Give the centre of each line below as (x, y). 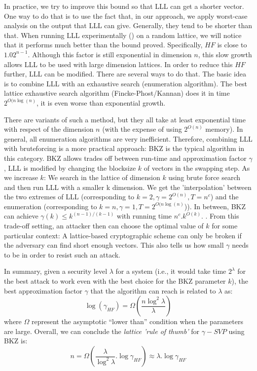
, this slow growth (225, 54)
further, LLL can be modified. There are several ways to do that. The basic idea (125, 74)
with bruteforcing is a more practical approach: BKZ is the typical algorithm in (124, 148)
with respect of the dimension (49, 129)
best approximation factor (43, 290)
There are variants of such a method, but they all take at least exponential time (125, 119)
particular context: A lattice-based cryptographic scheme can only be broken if (123, 235)
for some (225, 226)
